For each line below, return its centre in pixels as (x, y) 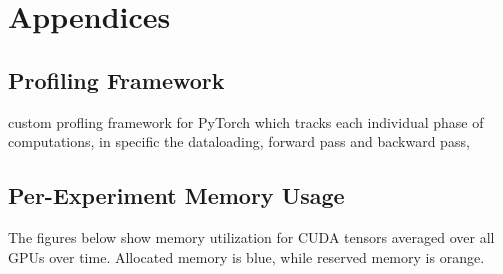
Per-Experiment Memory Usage (176, 195)
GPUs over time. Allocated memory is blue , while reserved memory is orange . (246, 256)
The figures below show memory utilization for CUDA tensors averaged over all (251, 236)
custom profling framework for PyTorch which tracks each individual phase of (246, 121)
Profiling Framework (116, 79)
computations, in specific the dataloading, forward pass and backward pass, (239, 141)
